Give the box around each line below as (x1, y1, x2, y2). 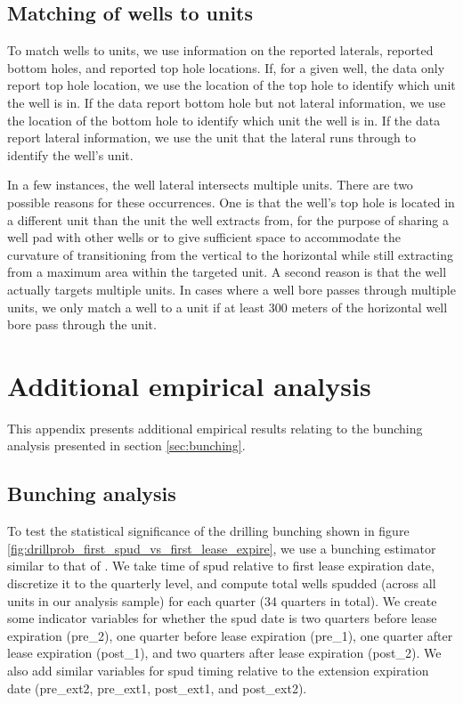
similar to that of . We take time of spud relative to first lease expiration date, (7, 556, 435, 575)
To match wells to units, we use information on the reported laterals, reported (7, 41, 434, 60)
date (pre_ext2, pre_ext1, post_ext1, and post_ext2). (7, 678, 307, 697)
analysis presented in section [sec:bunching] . (7, 436, 246, 455)
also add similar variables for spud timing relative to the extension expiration (7, 660, 429, 679)
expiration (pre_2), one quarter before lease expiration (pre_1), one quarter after (7, 626, 453, 644)
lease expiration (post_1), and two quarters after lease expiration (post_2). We (7, 643, 442, 662)
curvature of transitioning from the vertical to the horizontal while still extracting (7, 245, 453, 263)
